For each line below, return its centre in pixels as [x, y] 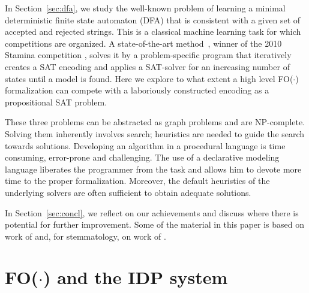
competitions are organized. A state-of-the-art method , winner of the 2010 [143, 43]
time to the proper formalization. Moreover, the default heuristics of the [137, 181]
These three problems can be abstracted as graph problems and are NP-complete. [155, 122]
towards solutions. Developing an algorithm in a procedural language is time [145, 145]
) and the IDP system [135, 277]
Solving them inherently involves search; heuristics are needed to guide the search [155, 133]
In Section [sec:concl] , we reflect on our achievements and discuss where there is [152, 212]
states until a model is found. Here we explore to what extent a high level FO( [149, 78]
